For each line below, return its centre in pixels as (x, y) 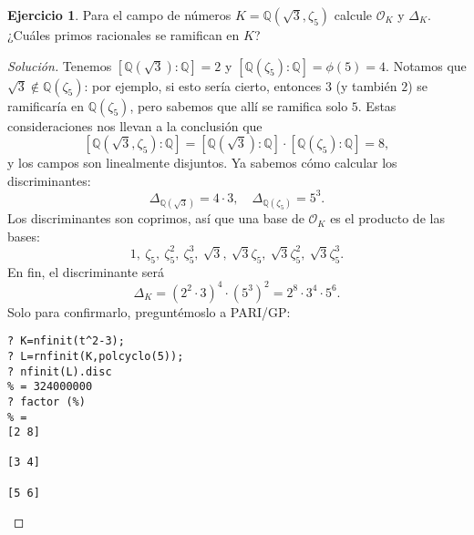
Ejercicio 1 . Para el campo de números (119, 15)
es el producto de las (387, 218)
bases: (24, 236)
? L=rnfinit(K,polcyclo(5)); (96, 356)
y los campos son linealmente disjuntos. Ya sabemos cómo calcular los (202, 163)
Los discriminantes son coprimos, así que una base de (156, 218)
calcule (353, 15)
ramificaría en (46, 105)
